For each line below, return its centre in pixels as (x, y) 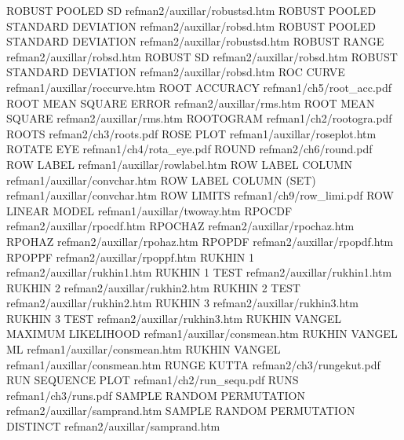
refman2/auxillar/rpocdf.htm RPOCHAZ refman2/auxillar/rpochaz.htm (180, 226)
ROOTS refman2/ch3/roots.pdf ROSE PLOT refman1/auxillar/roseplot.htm (191, 133)
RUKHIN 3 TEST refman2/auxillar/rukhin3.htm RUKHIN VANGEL (174, 318)
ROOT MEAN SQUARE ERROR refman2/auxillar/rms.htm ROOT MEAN (191, 103)
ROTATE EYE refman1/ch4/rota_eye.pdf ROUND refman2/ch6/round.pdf (189, 149)
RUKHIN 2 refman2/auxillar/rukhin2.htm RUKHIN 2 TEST (153, 287)
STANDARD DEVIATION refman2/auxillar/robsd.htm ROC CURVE (176, 72)
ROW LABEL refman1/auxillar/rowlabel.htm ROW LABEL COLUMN (179, 164)
